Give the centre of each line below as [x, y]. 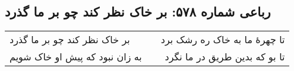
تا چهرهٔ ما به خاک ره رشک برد [223, 40]
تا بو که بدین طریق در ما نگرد [225, 57]
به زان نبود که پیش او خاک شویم [76, 57]
